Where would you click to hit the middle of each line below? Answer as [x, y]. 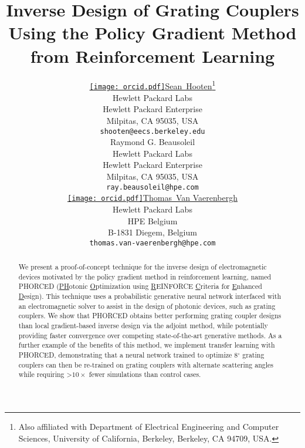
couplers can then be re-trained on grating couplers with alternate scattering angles [146, 364]
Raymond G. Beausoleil [152, 142]
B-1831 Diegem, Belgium [152, 232]
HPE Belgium [152, 220]
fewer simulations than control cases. [145, 374]
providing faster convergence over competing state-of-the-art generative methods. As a [150, 335]
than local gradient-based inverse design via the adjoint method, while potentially [143, 326]
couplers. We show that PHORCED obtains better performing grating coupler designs [150, 316]
